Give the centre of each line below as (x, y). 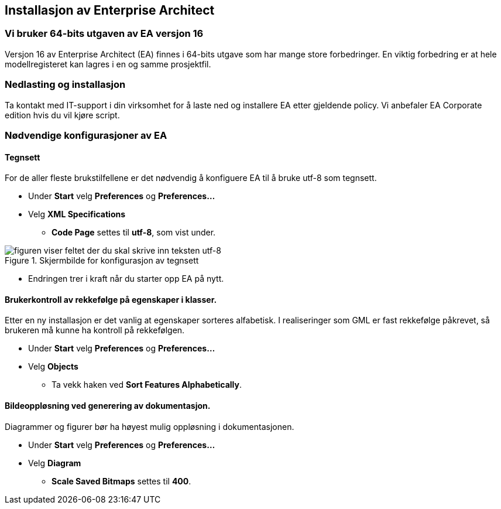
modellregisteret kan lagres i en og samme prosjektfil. (108, 64)
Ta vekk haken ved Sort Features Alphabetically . (147, 385)
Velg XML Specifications (77, 214)
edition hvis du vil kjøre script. (62, 115)
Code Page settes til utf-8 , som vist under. (134, 233)
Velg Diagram (55, 463)
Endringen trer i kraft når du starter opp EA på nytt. (126, 279)
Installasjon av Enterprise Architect (110, 10)
